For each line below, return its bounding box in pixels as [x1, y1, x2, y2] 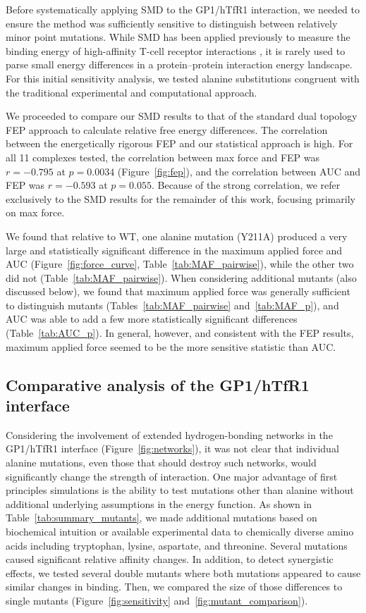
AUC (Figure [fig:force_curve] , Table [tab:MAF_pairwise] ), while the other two [6, 256, 354, 271]
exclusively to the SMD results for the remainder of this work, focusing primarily [6, 191, 355, 206]
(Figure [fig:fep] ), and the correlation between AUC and [117, 163, 360, 178]
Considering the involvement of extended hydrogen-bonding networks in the [6, 427, 333, 442]
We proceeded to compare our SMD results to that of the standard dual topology [6, 109, 358, 123]
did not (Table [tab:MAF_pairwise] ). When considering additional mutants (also [6, 270, 357, 285]
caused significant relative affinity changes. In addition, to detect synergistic [6, 552, 334, 566]
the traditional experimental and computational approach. [6, 85, 257, 99]
